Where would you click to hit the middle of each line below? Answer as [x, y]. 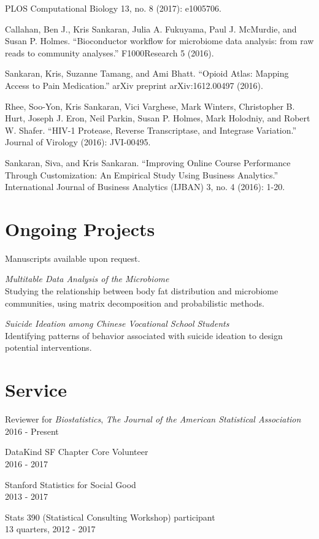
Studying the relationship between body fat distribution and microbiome [142, 291]
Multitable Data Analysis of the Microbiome [87, 279]
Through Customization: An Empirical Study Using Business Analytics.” [142, 174]
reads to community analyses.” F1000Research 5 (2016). [110, 52]
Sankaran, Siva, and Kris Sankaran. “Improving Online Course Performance [148, 162]
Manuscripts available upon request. [73, 258]
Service [36, 390]
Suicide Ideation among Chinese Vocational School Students [117, 323]
